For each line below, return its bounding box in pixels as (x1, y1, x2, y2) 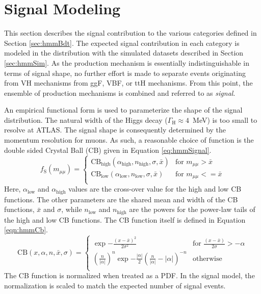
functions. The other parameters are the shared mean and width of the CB (4, 194, 238, 204)
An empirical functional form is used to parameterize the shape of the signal (4, 104, 243, 115)
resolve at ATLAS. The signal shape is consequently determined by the (4, 124, 226, 135)
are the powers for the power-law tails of (129, 204, 255, 215)
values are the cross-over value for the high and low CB (68, 183, 242, 194)
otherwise (192, 255, 222, 262)
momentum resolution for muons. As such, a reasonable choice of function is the (4, 135, 254, 145)
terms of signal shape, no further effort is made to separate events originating (4, 67, 246, 78)
